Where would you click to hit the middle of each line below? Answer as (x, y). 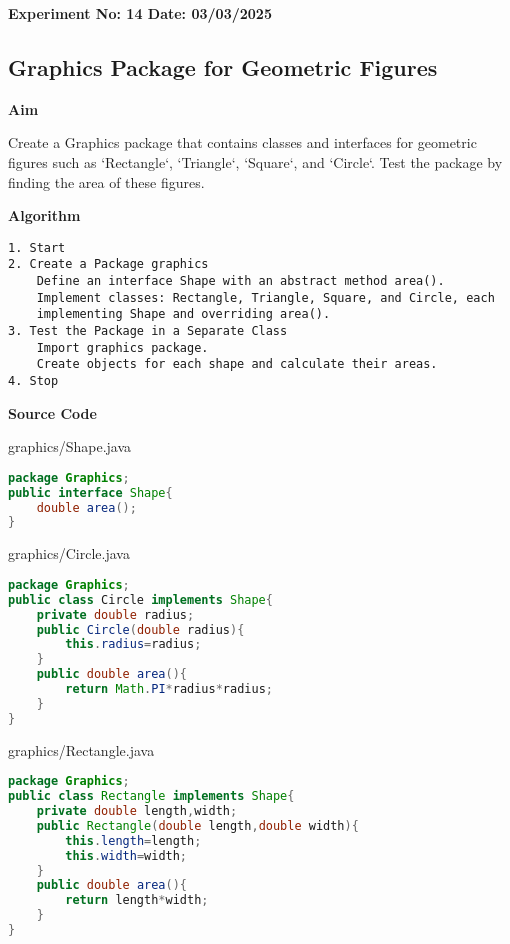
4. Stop (33, 381)
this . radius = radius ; (133, 644)
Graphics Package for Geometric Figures (223, 66)
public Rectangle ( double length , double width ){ (197, 825)
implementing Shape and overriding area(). (183, 314)
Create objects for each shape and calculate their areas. (237, 364)
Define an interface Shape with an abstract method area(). (240, 281)
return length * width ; (137, 900)
